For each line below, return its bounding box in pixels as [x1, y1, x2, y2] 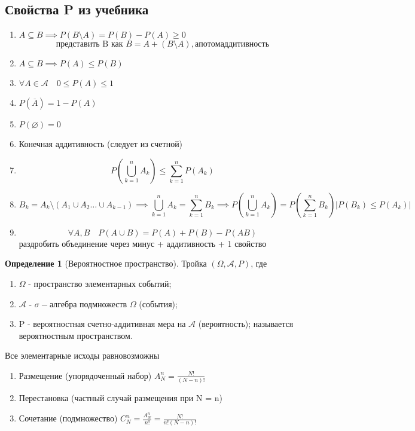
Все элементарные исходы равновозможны [5, 349, 160, 362]
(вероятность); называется [198, 317, 294, 330]
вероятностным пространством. [19, 329, 133, 341]
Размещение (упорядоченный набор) [19, 369, 152, 381]
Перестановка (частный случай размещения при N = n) [19, 392, 222, 404]
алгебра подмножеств [49, 297, 127, 310]
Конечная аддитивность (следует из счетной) [19, 137, 183, 150]
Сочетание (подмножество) [19, 412, 118, 424]
